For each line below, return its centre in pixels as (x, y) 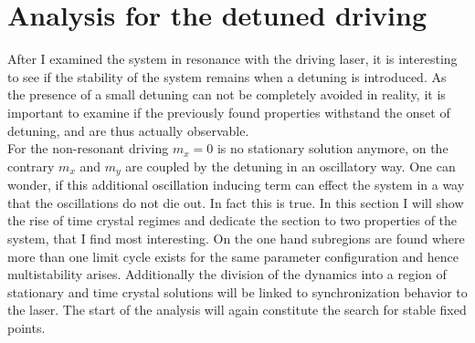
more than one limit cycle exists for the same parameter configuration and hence (233, 256)
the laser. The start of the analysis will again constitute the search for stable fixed (237, 310)
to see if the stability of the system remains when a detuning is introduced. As (227, 76)
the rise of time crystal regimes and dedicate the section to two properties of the (232, 220)
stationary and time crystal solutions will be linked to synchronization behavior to (237, 291)
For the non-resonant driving (88, 148)
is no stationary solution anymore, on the (332, 148)
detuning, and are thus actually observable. (128, 130)
